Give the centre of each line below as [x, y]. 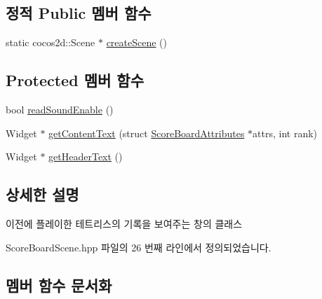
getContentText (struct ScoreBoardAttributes [147, 133]
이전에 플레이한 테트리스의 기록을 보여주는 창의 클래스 [124, 223]
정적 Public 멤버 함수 [79, 13]
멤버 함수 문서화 [59, 285]
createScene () [137, 42]
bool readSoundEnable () [60, 109]
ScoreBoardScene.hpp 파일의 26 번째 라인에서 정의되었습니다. [139, 247]
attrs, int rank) [285, 133]
